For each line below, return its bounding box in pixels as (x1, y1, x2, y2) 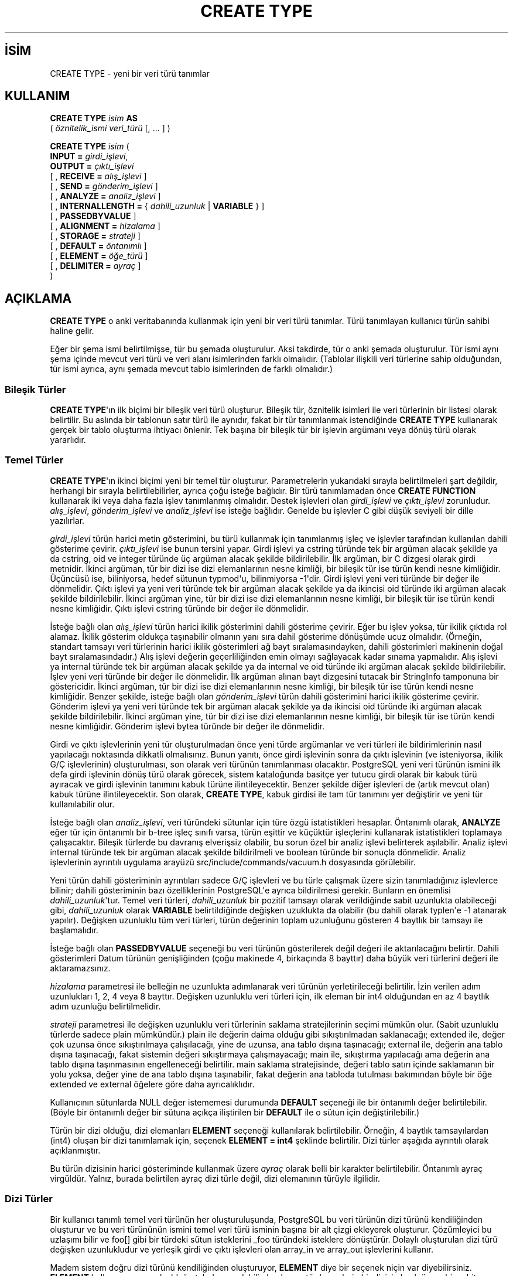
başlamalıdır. (50, 924, 98, 935)
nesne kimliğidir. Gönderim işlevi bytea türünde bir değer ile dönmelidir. (50, 721, 324, 731)
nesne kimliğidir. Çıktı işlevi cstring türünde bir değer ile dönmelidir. (50, 603, 309, 613)
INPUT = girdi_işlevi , (50, 151, 128, 162)
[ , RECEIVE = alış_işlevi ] (50, 171, 147, 182)
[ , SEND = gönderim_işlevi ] (50, 181, 158, 192)
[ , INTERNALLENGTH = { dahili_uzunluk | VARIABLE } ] (50, 201, 265, 211)
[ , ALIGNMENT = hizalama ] (50, 221, 160, 231)
